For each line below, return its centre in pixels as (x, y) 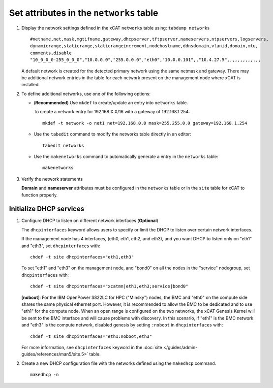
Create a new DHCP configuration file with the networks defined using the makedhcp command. (119, 363)
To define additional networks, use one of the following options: (86, 94)
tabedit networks (63, 145)
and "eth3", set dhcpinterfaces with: (61, 246)
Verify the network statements (52, 179)
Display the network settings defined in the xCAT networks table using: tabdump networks (116, 28)
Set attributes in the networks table (84, 13)
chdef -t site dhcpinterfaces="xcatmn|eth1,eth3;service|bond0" (109, 286)
